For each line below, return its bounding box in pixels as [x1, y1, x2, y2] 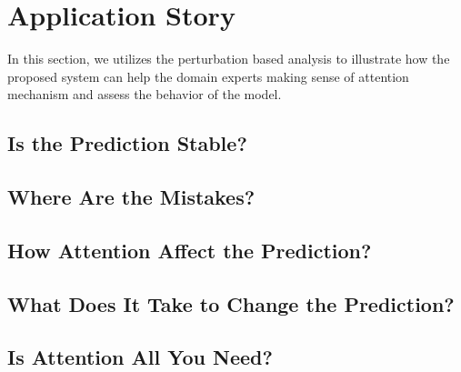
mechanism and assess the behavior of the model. [7, 85, 282, 104]
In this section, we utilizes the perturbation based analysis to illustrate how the [7, 49, 450, 68]
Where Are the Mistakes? [7, 183, 256, 211]
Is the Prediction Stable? [7, 129, 247, 157]
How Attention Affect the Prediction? [7, 236, 372, 264]
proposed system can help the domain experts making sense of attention [7, 66, 409, 85]
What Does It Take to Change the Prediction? [7, 289, 455, 317]
